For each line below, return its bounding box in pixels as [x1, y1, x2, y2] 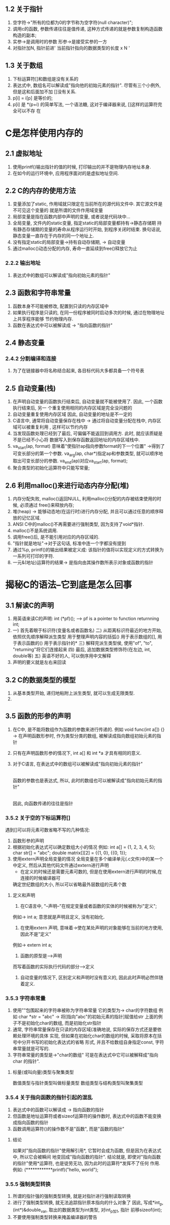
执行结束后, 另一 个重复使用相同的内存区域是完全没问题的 [12, 405, 132, 411]
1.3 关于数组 [5, 61, 43, 70]
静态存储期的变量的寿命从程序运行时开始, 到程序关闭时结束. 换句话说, [17, 226, 161, 233]
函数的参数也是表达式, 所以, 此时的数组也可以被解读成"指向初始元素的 [12, 777, 158, 783]
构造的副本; [12, 32, 37, 38]
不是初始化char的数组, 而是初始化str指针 [17, 1020, 101, 1026]
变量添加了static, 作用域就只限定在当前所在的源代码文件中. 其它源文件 [12, 201, 158, 207]
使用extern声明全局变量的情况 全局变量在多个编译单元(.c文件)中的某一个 [12, 856, 164, 862]
